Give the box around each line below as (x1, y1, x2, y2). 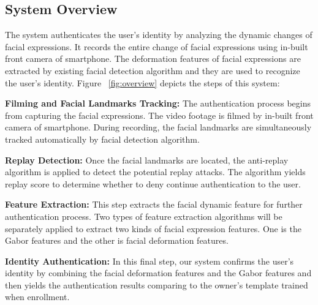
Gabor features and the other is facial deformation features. (5, 234, 229, 247)
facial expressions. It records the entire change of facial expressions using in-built (5, 40, 308, 53)
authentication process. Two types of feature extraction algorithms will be (5, 209, 282, 222)
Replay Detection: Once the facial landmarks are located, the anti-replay (5, 153, 289, 166)
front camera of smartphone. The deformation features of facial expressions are (5, 52, 301, 65)
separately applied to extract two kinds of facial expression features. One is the (5, 222, 301, 235)
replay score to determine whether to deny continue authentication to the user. (5, 177, 301, 190)
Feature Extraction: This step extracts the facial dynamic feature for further (5, 198, 303, 211)
